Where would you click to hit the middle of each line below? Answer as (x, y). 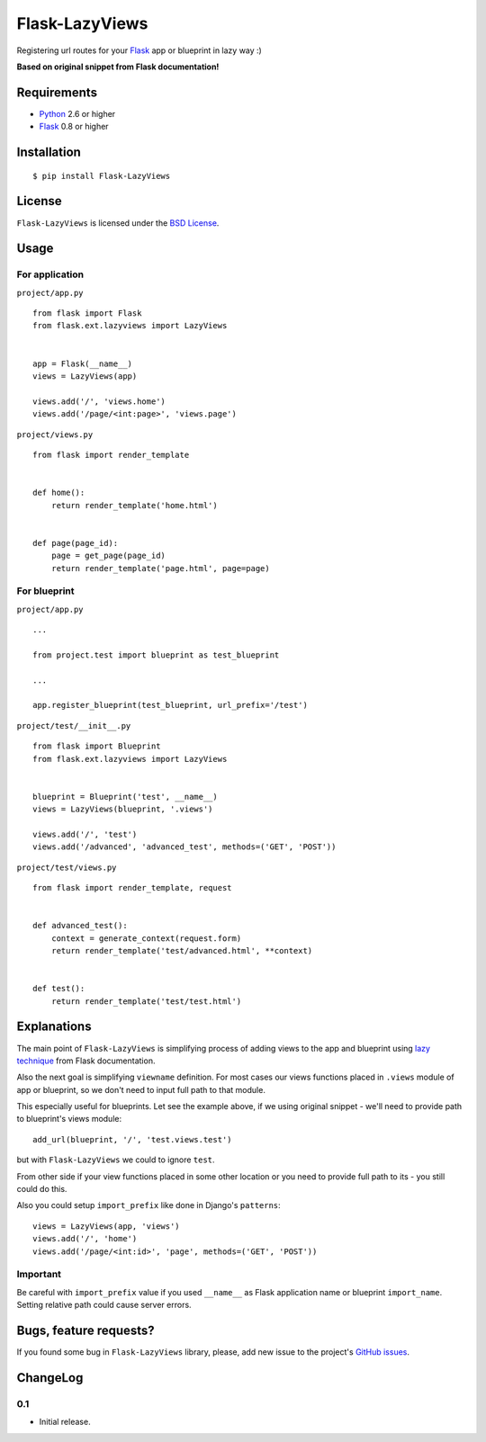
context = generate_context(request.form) (146, 938)
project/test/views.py (67, 867)
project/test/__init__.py (74, 725)
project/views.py (55, 434)
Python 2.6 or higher (77, 113)
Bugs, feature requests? (85, 1330)
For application (50, 274)
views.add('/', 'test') (85, 834)
